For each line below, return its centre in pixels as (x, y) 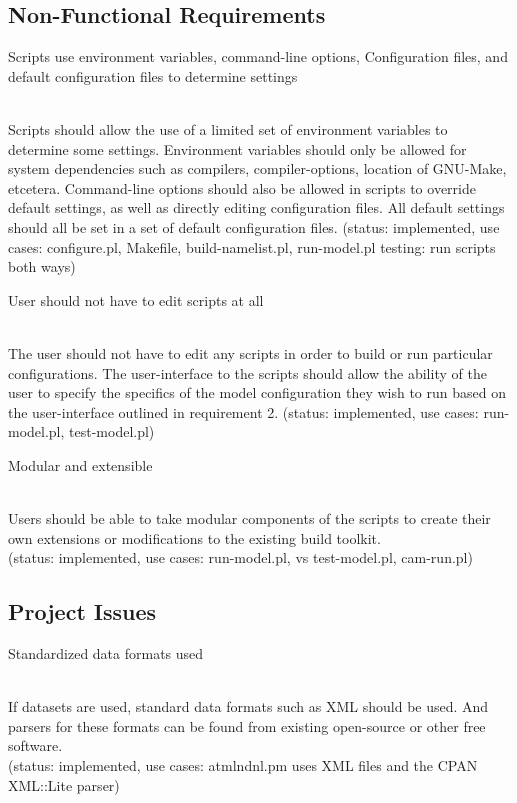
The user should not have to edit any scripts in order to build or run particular (250, 352)
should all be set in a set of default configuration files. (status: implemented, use (254, 226)
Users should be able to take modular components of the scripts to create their (249, 518)
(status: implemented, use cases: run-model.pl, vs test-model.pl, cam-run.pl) (240, 557)
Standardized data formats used (106, 653)
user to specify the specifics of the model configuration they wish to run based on (257, 392)
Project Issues (82, 611)
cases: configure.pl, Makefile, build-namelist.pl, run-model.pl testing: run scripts (252, 246)
